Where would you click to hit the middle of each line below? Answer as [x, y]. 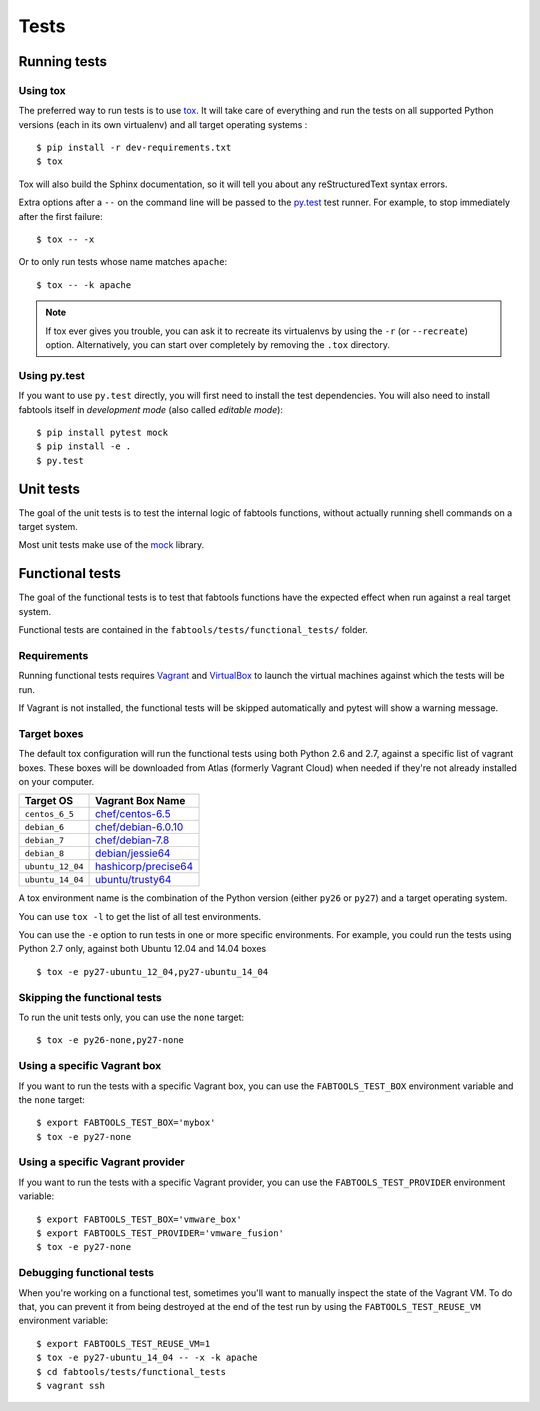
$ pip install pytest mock [102, 432]
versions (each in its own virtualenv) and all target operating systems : [163, 124]
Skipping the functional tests [90, 997]
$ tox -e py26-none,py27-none [110, 1040]
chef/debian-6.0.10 [139, 827]
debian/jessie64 [133, 853]
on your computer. [56, 781]
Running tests [63, 61]
